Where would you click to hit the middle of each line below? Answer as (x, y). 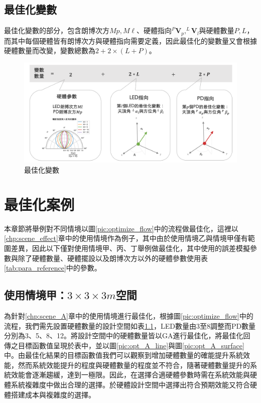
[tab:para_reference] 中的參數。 (53, 268)
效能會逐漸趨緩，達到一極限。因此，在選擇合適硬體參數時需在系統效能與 (130, 375)
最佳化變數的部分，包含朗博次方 (57, 30)
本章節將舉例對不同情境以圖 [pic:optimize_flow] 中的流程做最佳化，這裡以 (121, 228)
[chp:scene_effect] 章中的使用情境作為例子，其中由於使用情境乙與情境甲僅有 (126, 238)
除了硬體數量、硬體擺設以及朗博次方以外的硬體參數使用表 (113, 258)
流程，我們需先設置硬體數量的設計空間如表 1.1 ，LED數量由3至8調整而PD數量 (130, 325)
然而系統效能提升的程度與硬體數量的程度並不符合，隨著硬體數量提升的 (134, 365)
